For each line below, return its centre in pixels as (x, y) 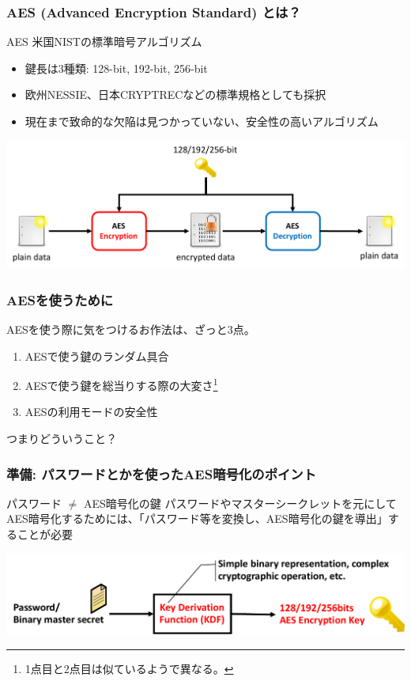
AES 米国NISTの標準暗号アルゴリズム (104, 42)
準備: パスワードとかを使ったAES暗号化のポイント (162, 473)
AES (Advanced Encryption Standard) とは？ (154, 11)
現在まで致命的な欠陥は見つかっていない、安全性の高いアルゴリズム (202, 121)
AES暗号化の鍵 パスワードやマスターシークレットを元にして (240, 503)
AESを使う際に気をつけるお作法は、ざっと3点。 (131, 329)
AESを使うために (60, 299)
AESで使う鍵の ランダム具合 (97, 356)
